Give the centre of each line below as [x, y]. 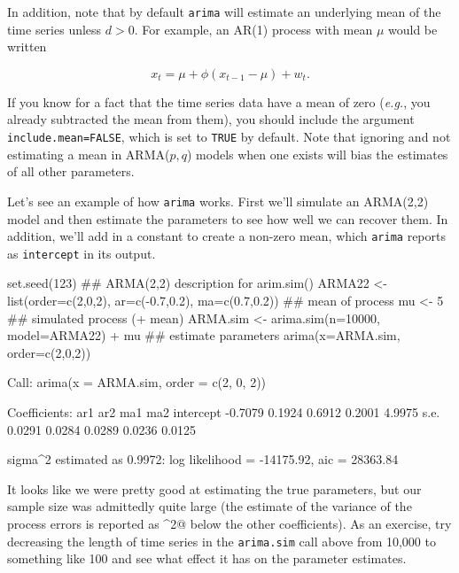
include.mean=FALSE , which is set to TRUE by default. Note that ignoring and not [229, 137]
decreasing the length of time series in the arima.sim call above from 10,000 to [222, 541]
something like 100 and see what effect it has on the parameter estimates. [207, 558]
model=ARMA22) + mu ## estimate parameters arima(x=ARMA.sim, [204, 335]
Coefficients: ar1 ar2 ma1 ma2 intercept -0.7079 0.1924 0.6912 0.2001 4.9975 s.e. [224, 412]
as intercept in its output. [82, 253]
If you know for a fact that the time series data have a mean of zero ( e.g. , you [219, 101]
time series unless [54, 29]
